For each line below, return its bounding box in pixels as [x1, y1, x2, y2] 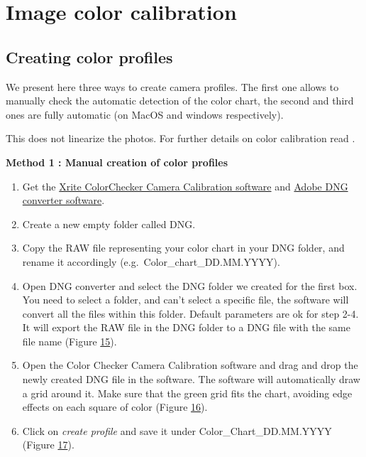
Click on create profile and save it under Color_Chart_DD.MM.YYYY [22, 423, 332, 438]
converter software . [22, 193, 105, 208]
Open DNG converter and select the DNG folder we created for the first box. [22, 278, 357, 293]
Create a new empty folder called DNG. [22, 216, 196, 231]
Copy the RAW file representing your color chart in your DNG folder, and [22, 240, 345, 255]
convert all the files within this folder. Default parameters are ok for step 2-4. [22, 306, 359, 321]
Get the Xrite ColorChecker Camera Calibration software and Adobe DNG [22, 178, 348, 193]
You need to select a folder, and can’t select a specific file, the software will [22, 292, 349, 307]
